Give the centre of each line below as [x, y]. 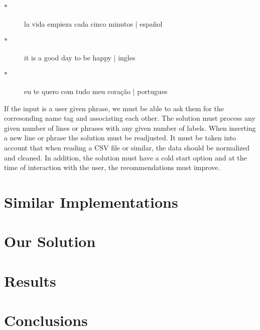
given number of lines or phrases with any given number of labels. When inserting [130, 128]
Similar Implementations [91, 201]
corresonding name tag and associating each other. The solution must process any [130, 118]
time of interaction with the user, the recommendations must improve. [112, 167]
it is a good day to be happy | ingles [80, 57]
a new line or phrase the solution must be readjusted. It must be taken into [120, 138]
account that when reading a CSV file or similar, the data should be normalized [127, 147]
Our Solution [50, 241]
